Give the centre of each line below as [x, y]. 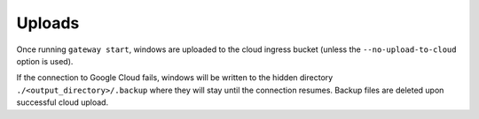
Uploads [48, 23]
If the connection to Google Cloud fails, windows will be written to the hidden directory [175, 78]
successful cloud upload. [63, 102]
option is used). [45, 61]
